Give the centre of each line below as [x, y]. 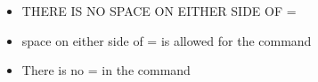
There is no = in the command [106, 70]
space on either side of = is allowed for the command [167, 40]
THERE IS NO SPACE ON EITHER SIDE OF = [159, 11]
